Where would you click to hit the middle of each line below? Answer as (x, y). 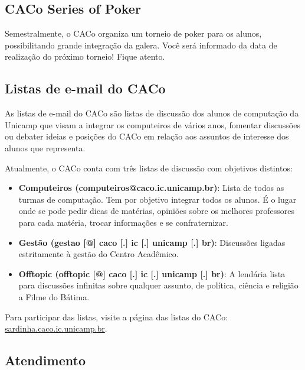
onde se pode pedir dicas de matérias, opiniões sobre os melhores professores (157, 211)
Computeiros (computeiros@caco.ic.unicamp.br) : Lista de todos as (151, 188)
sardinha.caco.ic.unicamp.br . (56, 328)
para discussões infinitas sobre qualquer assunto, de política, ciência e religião (158, 285)
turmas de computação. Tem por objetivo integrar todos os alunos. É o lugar (158, 199)
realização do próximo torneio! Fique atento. (85, 56)
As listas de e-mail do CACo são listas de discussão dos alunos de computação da (152, 113)
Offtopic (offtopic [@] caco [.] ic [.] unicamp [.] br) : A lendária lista (152, 273)
